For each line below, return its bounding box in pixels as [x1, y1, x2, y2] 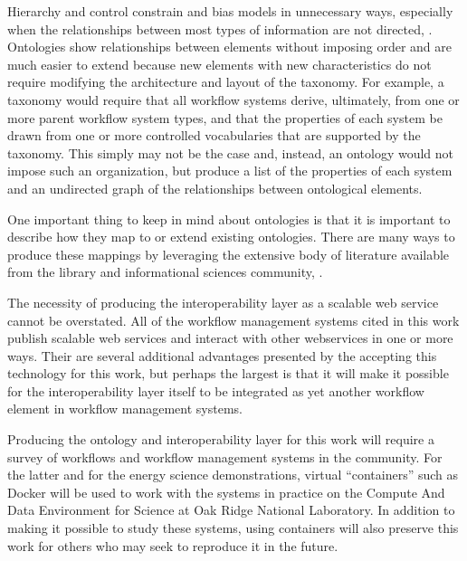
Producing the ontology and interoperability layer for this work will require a [7, 430, 434, 449]
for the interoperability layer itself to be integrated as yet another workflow [7, 381, 424, 400]
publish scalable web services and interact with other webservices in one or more [7, 328, 453, 347]
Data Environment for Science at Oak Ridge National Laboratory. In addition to [7, 500, 455, 519]
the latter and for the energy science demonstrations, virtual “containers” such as [7, 465, 459, 484]
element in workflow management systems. [7, 399, 243, 418]
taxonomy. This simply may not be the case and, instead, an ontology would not [7, 143, 454, 162]
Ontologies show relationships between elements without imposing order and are [7, 37, 452, 56]
